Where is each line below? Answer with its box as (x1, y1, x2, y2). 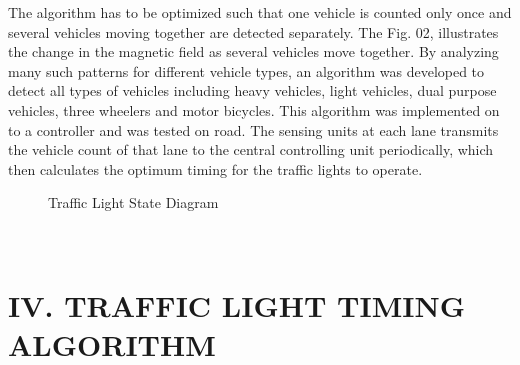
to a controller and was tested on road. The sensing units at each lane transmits (8, 119, 499, 140)
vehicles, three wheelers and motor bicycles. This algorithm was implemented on (8, 99, 500, 120)
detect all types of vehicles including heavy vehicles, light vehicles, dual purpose (8, 80, 497, 101)
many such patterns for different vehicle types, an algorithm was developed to (8, 60, 485, 81)
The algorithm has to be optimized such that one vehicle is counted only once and (8, 2, 512, 22)
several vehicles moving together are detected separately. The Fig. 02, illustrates (8, 21, 499, 42)
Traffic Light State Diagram (48, 192, 219, 213)
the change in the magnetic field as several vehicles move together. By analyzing (8, 41, 499, 62)
